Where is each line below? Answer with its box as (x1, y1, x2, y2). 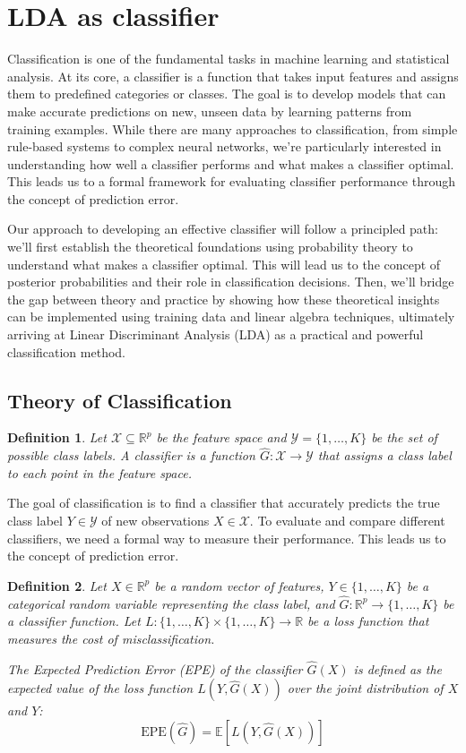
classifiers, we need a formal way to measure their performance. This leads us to (7, 528, 446, 547)
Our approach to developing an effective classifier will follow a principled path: (7, 219, 438, 238)
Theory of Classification (7, 386, 232, 414)
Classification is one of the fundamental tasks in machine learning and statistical (7, 49, 450, 68)
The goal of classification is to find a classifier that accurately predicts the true (7, 493, 440, 512)
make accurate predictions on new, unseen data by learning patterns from (7, 101, 412, 120)
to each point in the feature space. (7, 463, 192, 482)
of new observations (101, 511, 210, 530)
